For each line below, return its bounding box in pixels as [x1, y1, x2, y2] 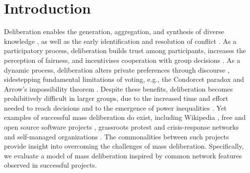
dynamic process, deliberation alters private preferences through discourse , [4, 64, 229, 75]
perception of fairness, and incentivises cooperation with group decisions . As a [4, 55, 240, 65]
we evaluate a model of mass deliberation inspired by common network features [4, 150, 242, 160]
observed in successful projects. [4, 160, 97, 170]
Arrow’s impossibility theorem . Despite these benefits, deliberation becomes [4, 83, 233, 94]
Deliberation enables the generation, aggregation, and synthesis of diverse [4, 26, 224, 37]
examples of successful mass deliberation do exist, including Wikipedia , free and [4, 112, 246, 122]
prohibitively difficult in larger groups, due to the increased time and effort [4, 93, 228, 103]
